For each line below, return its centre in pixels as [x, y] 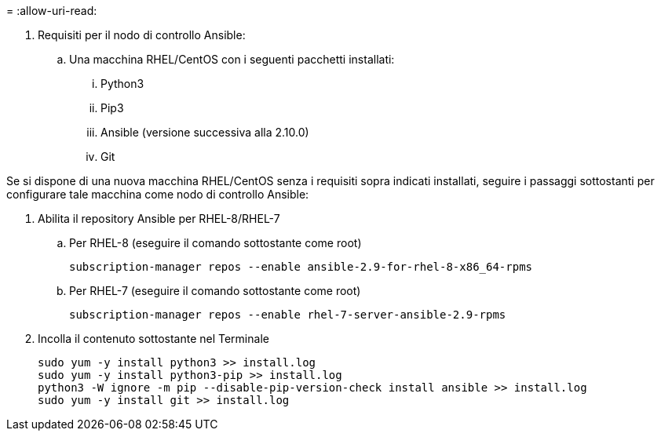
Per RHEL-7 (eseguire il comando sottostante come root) [215, 291]
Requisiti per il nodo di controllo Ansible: [142, 35]
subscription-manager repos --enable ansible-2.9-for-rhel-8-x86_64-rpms [301, 267]
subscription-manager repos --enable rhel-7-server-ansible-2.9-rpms [288, 315]
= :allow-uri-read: [52, 11]
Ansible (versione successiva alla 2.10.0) [205, 132]
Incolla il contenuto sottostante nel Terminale [153, 339]
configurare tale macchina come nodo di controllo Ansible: [158, 194]
